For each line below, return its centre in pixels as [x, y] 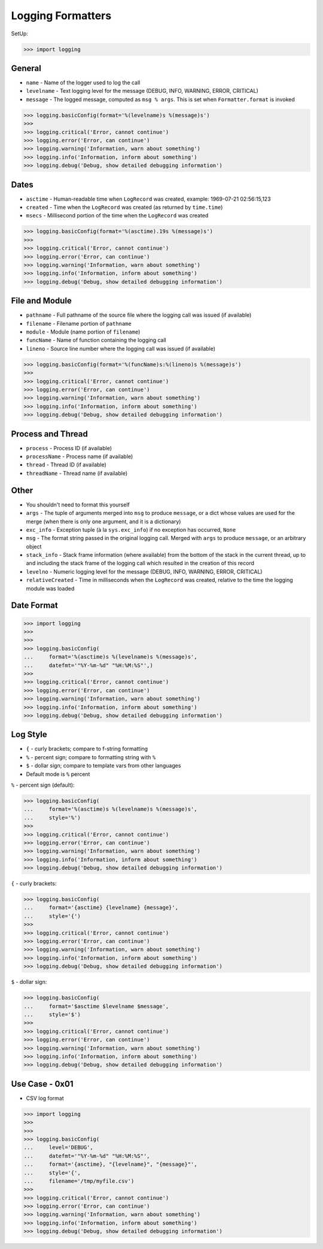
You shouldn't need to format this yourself [78, 504]
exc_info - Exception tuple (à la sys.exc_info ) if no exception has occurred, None [131, 529]
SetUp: [19, 34]
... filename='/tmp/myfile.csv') [79, 1181]
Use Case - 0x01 [42, 1084]
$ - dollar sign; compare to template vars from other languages [103, 766]
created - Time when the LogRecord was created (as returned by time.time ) [124, 207]
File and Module [41, 301]
